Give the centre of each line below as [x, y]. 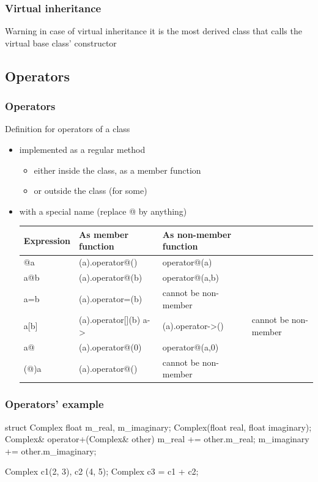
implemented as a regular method [82, 149]
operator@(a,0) [190, 347]
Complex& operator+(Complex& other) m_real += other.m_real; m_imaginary [157, 439]
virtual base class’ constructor [61, 43]
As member [104, 234]
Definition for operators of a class [68, 129]
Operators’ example [54, 404]
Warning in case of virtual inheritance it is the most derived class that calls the [153, 31]
